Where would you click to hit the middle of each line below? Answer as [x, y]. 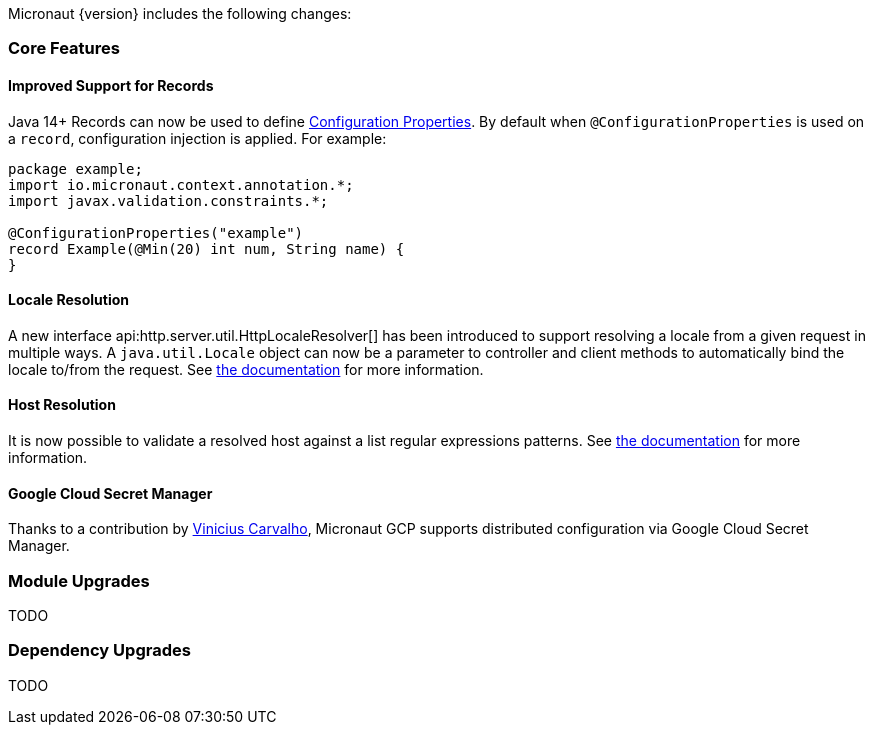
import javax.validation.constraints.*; [168, 200]
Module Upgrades [79, 580]
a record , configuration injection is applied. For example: [197, 138]
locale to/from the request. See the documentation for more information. [246, 369]
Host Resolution [62, 405]
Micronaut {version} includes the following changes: [180, 13]
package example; [75, 168]
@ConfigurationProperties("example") [156, 232]
